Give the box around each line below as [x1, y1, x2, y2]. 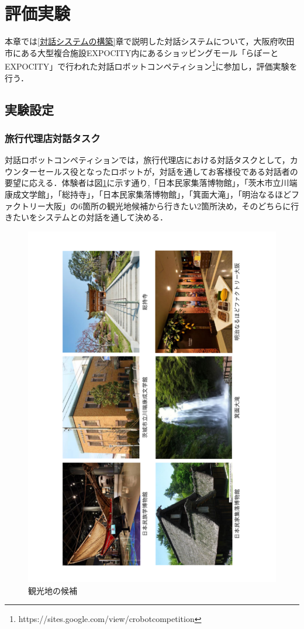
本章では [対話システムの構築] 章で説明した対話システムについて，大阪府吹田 [5, 35, 295, 47]
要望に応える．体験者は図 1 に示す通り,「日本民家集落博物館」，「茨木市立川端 [5, 177, 298, 189]
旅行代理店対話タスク [5, 130, 101, 145]
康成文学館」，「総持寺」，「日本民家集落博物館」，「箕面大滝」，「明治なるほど [5, 188, 291, 200]
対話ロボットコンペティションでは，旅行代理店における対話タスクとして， [5, 154, 290, 166]
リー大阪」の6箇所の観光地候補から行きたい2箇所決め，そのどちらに [29, 199, 291, 212]
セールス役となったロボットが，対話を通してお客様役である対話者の [37, 165, 298, 177]
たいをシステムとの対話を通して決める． [12, 211, 168, 223]
